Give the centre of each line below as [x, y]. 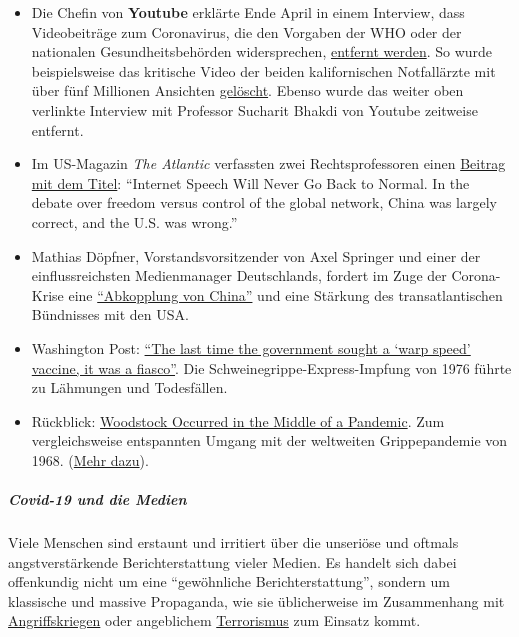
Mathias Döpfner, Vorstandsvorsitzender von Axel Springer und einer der [256, 255]
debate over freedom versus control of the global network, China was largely [264, 202]
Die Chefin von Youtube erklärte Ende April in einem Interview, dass [248, 12]
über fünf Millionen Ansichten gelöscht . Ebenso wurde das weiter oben [247, 90]
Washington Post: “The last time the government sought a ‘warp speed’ [251, 347]
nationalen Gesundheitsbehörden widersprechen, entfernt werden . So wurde [262, 51]
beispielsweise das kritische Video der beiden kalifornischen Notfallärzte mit [263, 70]
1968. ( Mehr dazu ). [90, 459]
